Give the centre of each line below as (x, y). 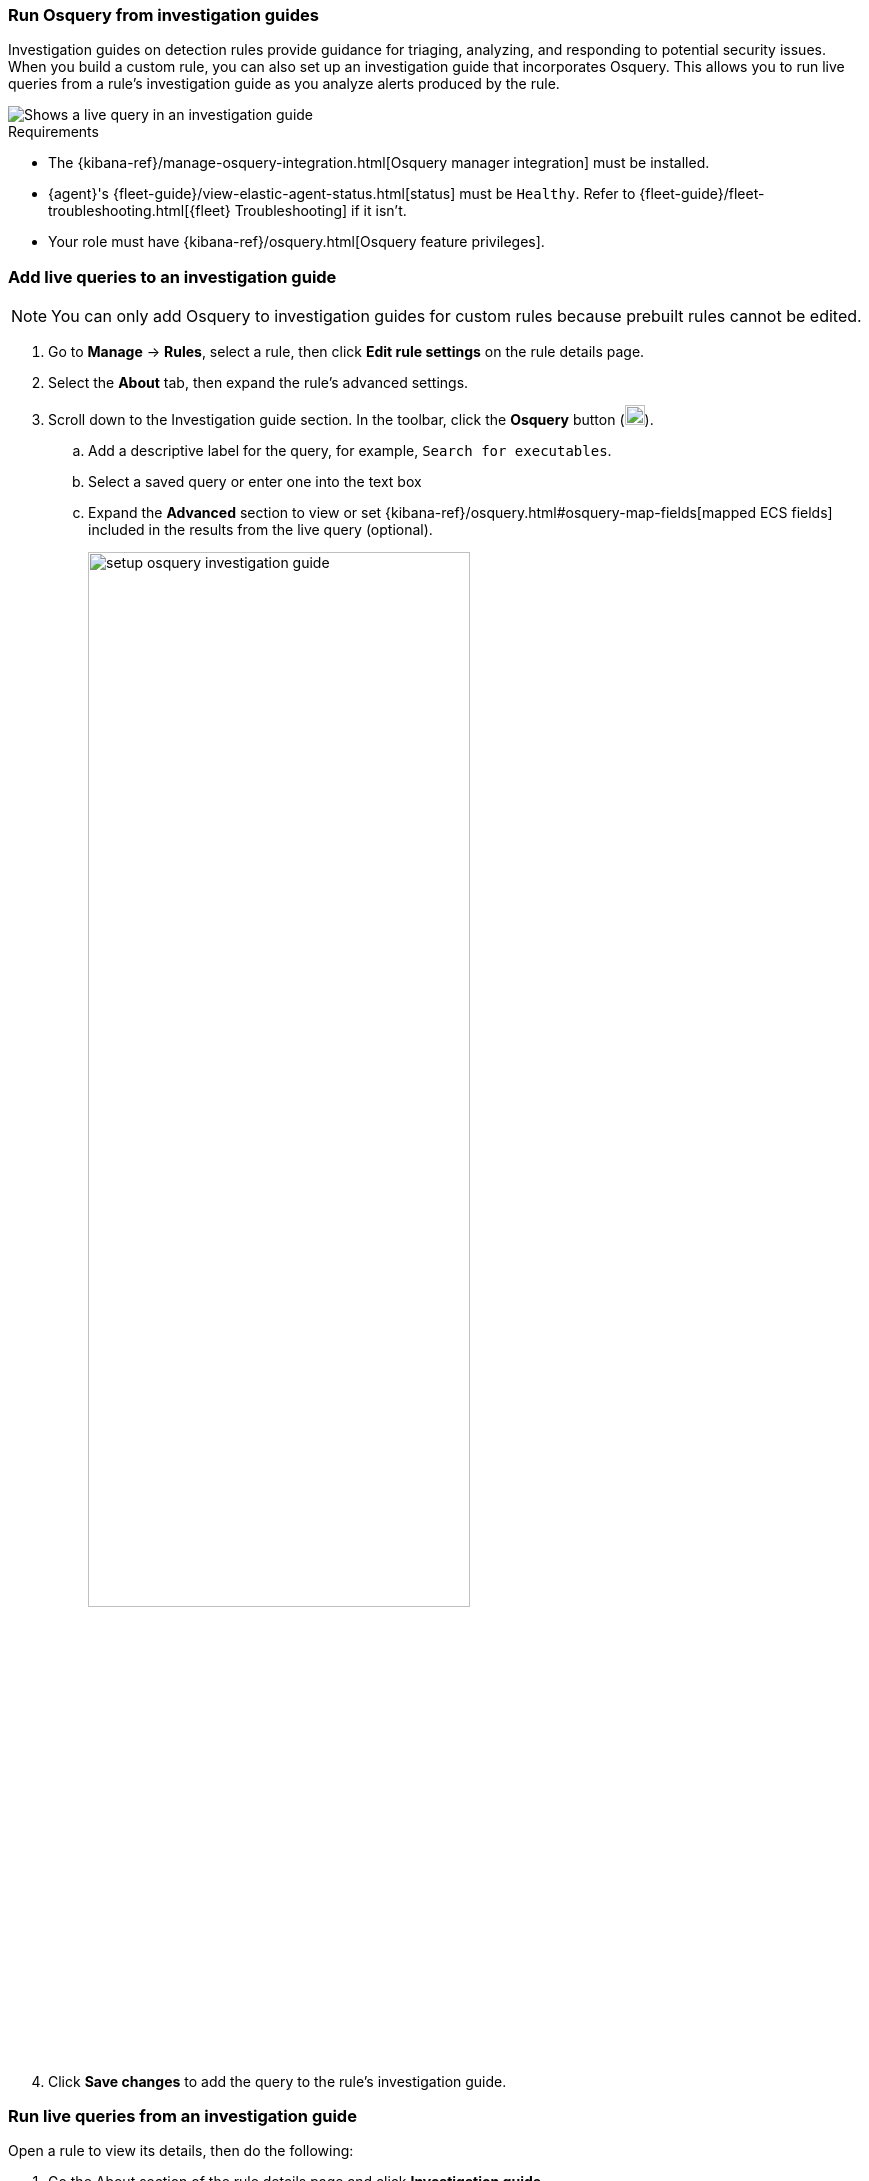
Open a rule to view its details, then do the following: (181, 2151)
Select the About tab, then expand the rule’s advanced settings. (258, 383)
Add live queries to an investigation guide (172, 276)
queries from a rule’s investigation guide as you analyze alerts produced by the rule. (284, 84)
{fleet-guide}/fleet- (702, 194)
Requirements (53, 132)
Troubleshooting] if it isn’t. (320, 211)
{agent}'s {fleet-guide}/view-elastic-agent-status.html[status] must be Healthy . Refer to (342, 194)
